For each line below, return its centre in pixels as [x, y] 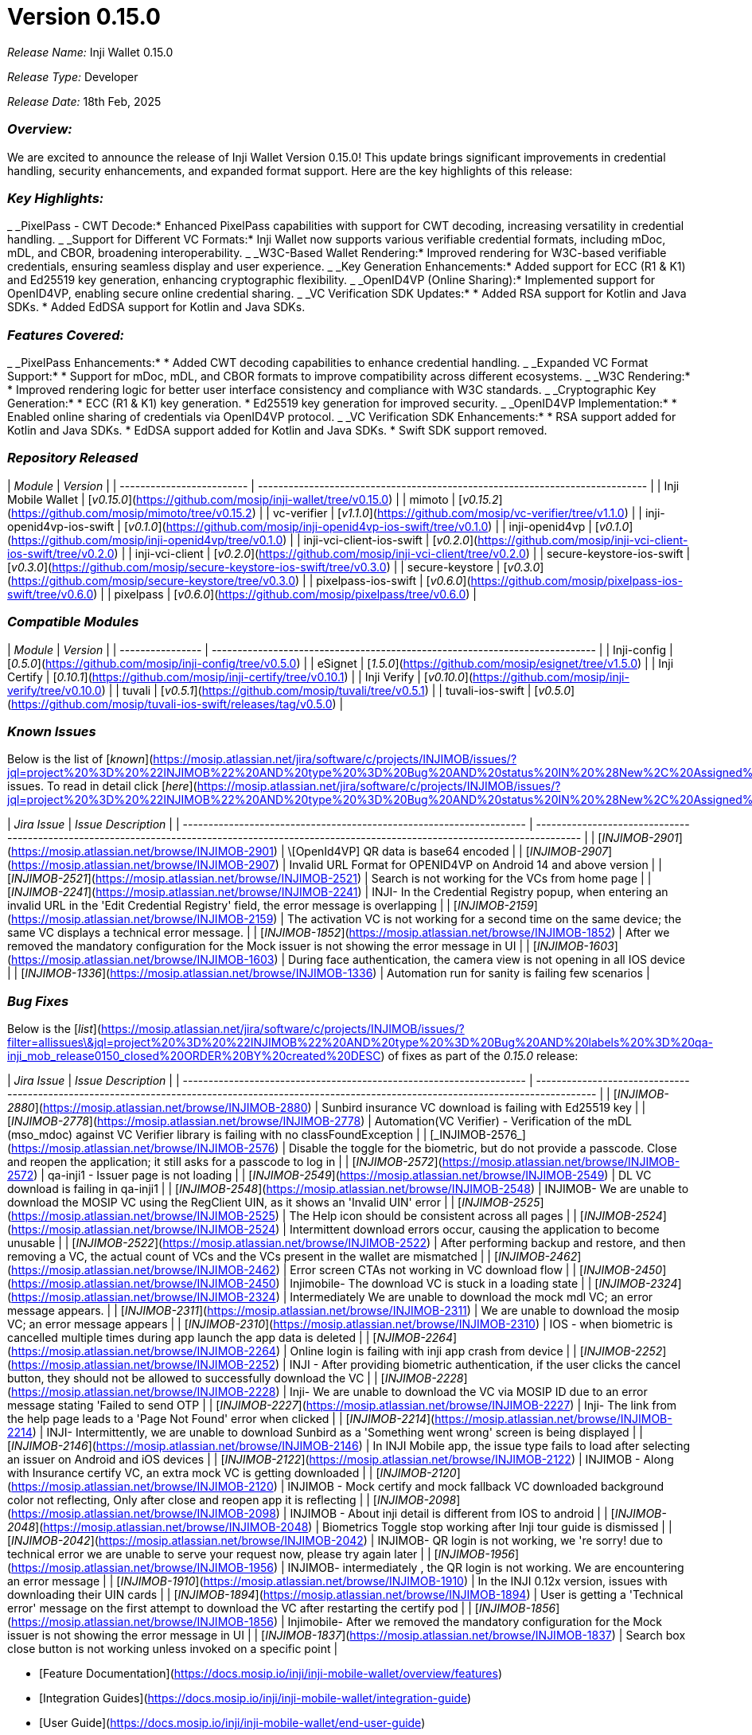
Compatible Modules [73, 622]
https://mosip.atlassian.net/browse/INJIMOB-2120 [142, 1486]
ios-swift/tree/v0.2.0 [61, 553]
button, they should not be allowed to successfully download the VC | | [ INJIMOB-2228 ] [238, 1378]
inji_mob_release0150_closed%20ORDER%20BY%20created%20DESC [194, 1056]
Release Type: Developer [73, 76]
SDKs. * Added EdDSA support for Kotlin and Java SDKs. [156, 307]
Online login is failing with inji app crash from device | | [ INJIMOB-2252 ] [478, 1351]
